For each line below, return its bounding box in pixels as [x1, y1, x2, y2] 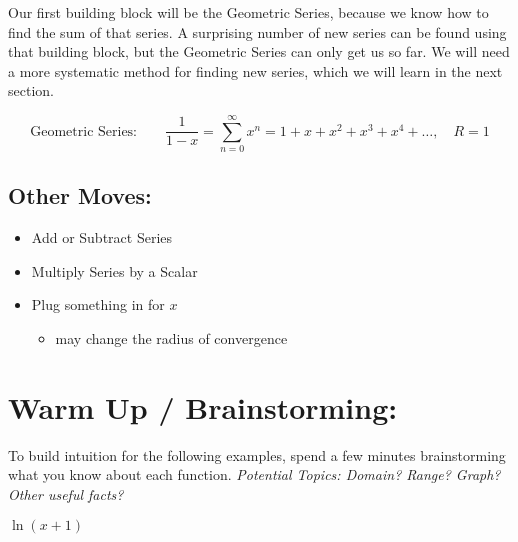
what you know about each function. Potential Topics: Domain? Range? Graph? [8, 464, 501, 485]
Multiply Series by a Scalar [31, 260, 198, 281]
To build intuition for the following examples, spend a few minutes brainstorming [8, 444, 506, 465]
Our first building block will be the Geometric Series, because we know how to [8, 2, 489, 22]
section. [8, 80, 54, 101]
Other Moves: [8, 180, 152, 211]
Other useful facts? [8, 483, 124, 504]
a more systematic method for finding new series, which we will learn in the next [8, 60, 503, 81]
